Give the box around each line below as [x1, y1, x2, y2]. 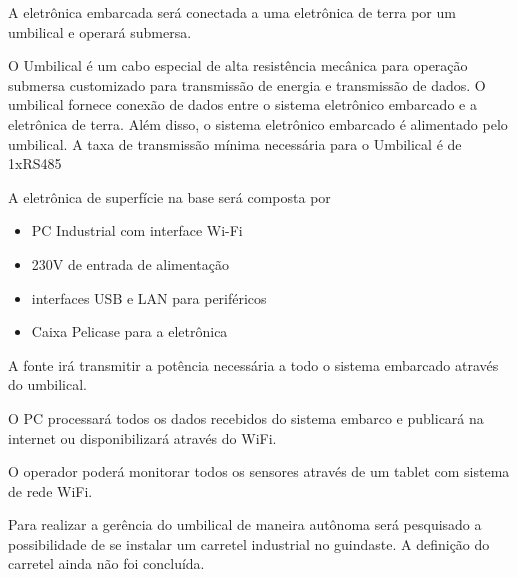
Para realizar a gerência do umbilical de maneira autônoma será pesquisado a [8, 514, 482, 535]
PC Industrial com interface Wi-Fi [31, 220, 243, 241]
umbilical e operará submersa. [8, 21, 192, 42]
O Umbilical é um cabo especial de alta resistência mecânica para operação [8, 55, 468, 76]
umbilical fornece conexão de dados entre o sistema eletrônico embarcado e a [8, 94, 477, 115]
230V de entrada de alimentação [31, 253, 229, 274]
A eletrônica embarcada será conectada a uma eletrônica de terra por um [8, 2, 456, 22]
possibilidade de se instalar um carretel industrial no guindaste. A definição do [8, 533, 490, 554]
